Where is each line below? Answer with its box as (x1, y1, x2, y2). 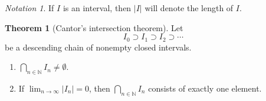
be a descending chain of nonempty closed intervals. (5, 41, 192, 53)
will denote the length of (145, 2, 234, 14)
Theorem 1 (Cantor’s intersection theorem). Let (5, 21, 183, 33)
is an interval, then (63, 2, 132, 14)
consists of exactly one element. (148, 82, 262, 95)
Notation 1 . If (5, 2, 54, 14)
